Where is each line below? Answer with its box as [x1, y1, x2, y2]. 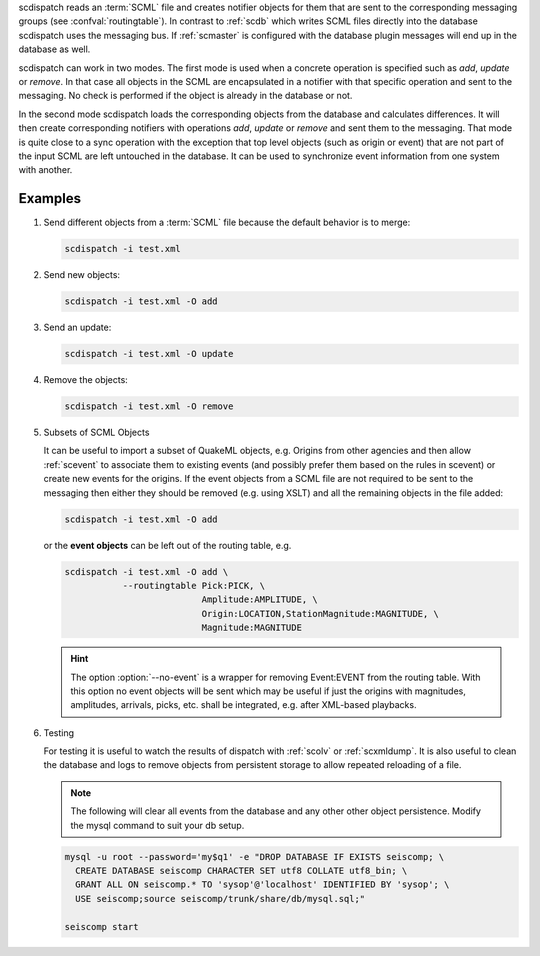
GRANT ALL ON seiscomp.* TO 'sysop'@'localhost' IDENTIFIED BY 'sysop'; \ [75, 879, 450, 890]
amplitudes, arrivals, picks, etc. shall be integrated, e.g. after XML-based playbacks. [70, 699, 417, 711]
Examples [18, 190, 82, 207]
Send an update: [43, 321, 112, 334]
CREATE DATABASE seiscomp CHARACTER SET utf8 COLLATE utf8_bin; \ [75, 865, 408, 877]
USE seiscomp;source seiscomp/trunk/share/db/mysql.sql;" [75, 893, 366, 904]
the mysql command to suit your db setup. [70, 819, 245, 831]
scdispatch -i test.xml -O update [64, 348, 234, 360]
